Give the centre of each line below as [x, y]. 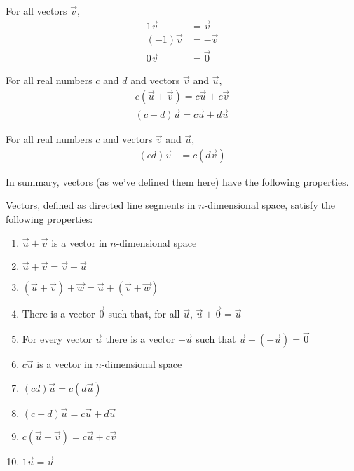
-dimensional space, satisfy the [270, 205]
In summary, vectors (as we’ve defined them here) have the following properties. [177, 181]
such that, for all [144, 314]
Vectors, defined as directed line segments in [101, 205]
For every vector [57, 339]
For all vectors [36, 11]
